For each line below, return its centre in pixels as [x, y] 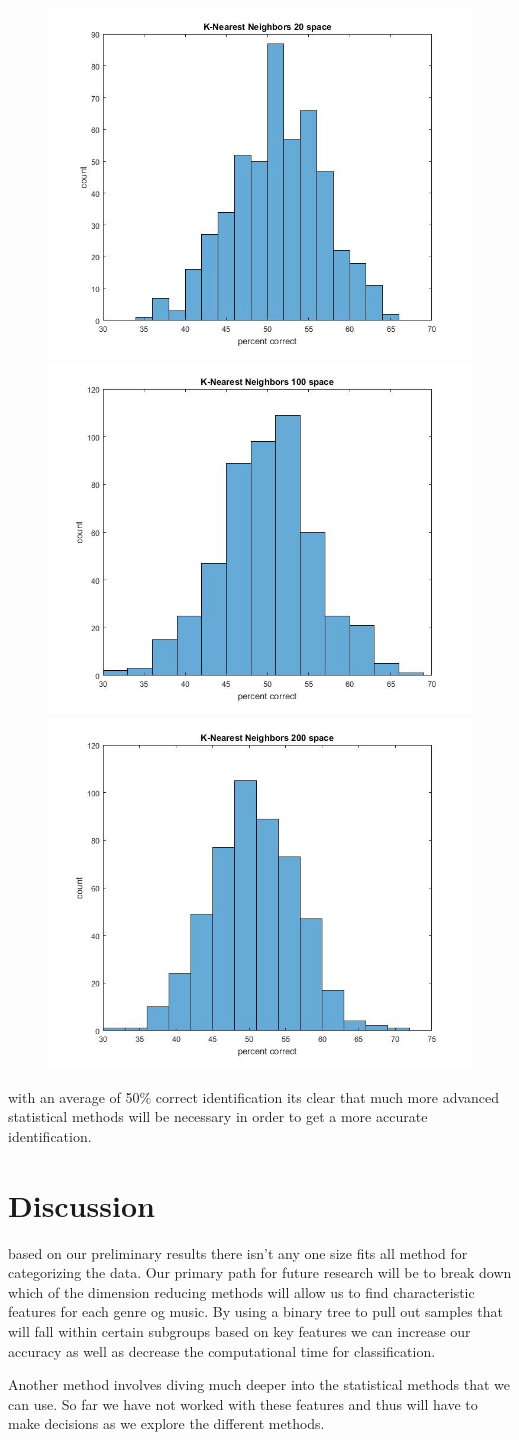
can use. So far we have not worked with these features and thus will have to [243, 1403]
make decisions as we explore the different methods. [166, 1423]
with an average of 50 [74, 1096]
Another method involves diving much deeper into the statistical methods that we [259, 1384]
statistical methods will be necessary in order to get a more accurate [218, 1116]
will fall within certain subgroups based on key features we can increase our [239, 1331]
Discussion [81, 1204]
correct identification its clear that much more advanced [327, 1096]
